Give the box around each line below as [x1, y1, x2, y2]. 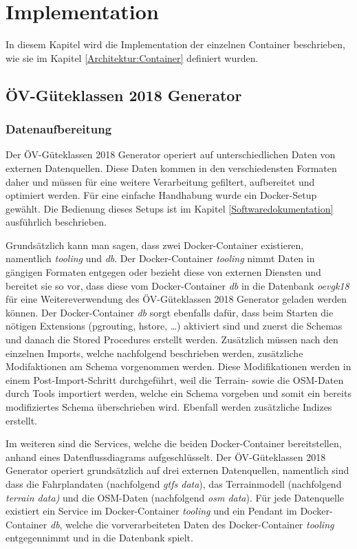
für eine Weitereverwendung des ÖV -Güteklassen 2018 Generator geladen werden [6, 292, 347, 306]
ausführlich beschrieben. [6, 215, 107, 229]
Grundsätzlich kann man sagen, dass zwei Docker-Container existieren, [6, 237, 304, 252]
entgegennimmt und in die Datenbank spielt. [6, 530, 193, 545]
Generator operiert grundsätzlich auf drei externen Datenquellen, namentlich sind [6, 463, 349, 477]
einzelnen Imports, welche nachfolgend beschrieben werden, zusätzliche [6, 345, 303, 360]
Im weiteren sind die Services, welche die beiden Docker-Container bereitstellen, [6, 436, 342, 451]
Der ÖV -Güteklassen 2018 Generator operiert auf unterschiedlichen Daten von [6, 147, 336, 162]
